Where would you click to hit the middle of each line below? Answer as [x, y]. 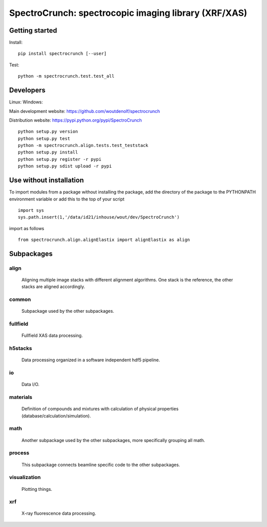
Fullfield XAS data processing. [52, 335]
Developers [27, 90]
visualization [25, 478]
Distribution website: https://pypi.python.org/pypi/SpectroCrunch [75, 120]
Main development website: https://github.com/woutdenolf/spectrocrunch [85, 111]
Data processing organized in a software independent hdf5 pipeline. [91, 360]
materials [21, 397]
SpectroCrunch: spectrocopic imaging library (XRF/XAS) [128, 13]
